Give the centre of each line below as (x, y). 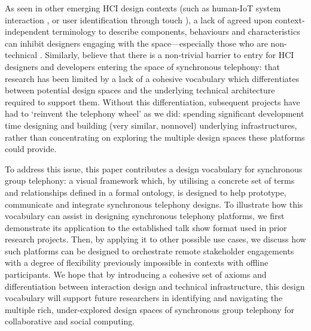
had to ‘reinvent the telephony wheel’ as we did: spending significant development (155, 113)
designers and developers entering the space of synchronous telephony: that (142, 66)
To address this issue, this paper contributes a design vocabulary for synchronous (154, 168)
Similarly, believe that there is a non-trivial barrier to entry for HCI (170, 55)
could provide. (31, 149)
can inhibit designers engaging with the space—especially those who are (136, 43)
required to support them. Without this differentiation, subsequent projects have (153, 101)
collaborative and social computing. (70, 321)
